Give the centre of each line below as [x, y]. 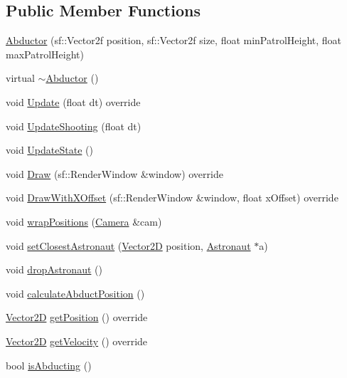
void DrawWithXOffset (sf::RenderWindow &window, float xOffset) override [172, 198]
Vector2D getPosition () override [77, 317]
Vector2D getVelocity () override [77, 341]
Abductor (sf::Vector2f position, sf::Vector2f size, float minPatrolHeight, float [174, 40]
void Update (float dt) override [73, 101]
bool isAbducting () [49, 365]
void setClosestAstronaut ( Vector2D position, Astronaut [128, 245]
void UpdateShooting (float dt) [74, 126]
